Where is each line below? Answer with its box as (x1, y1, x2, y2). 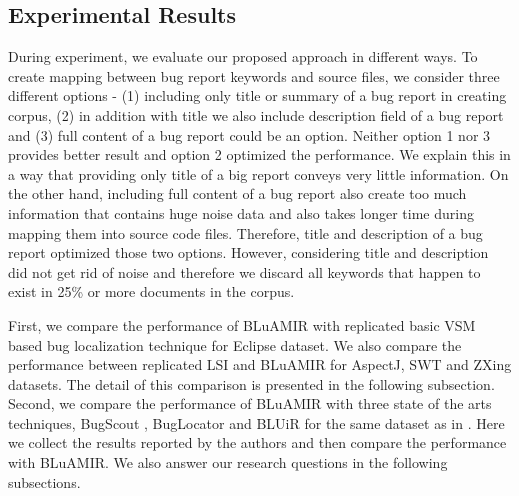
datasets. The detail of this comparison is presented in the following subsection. (8, 373, 495, 394)
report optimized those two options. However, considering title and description (8, 242, 489, 263)
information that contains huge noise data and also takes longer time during (8, 202, 474, 223)
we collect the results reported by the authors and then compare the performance (8, 432, 507, 453)
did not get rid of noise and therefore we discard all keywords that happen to (8, 261, 481, 282)
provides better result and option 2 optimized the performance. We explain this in (8, 144, 511, 165)
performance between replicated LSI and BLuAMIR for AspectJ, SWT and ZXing (8, 354, 512, 375)
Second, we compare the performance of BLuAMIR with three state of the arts (8, 393, 492, 414)
